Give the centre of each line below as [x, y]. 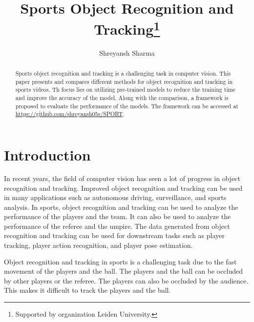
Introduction [47, 154]
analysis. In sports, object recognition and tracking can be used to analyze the [121, 207]
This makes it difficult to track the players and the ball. [87, 290]
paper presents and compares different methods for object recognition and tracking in [124, 81]
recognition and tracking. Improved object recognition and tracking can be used [123, 188]
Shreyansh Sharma [127, 52]
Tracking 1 [127, 28]
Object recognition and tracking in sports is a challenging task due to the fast [120, 261]
